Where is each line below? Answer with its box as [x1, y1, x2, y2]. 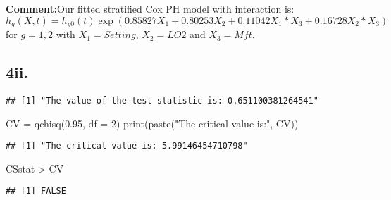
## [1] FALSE [6, 186, 66, 196]
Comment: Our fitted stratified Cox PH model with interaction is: [6, 1, 294, 15]
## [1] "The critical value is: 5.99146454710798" [6, 141, 248, 151]
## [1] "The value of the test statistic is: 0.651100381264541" [6, 95, 318, 106]
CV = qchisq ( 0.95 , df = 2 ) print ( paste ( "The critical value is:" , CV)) [6, 115, 299, 130]
